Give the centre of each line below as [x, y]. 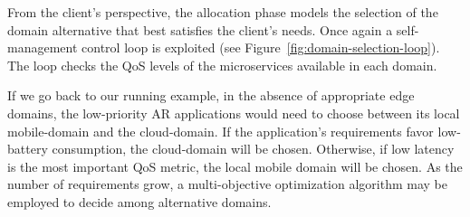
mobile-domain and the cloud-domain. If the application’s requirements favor [221, 131]
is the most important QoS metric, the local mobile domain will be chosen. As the [235, 166]
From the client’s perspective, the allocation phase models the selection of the [223, 12]
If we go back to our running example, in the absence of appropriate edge [211, 95]
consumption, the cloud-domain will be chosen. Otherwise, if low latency [253, 149]
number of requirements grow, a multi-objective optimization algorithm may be [227, 184]
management [43, 47]
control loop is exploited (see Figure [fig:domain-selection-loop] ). [261, 47]
